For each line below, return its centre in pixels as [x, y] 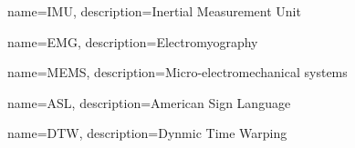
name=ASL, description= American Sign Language [149, 102]
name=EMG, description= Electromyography [133, 41]
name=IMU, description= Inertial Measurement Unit [154, 11]
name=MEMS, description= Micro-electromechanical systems [177, 72]
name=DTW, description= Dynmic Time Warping [147, 133]
